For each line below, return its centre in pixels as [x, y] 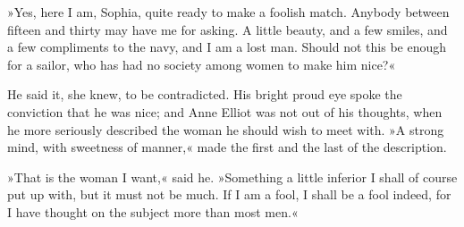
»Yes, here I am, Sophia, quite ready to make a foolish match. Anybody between [228, 12]
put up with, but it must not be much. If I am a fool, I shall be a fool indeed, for [229, 194]
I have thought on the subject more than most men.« [153, 211]
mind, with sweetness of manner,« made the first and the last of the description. [227, 147]
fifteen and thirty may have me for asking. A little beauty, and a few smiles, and [228, 29]
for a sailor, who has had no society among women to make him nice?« [202, 64]
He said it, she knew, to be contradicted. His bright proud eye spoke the [205, 94]
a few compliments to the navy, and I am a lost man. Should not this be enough [227, 47]
